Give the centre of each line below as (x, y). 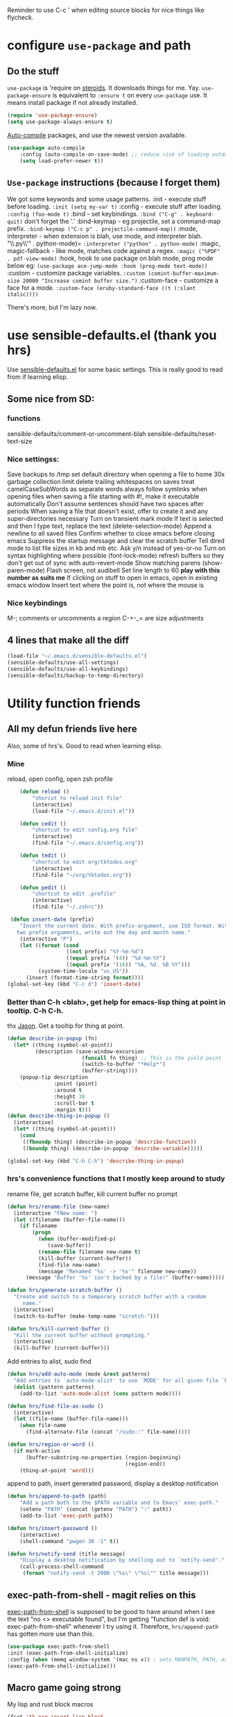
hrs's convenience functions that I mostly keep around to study (116, 1179)
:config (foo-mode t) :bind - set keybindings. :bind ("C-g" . (95, 214)
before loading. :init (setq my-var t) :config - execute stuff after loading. (115, 207)
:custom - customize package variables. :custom (76, 273)
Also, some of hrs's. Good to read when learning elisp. (85, 745)
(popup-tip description (54, 1077)
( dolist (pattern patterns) (54, 1387)
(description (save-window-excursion (89, 1051)
